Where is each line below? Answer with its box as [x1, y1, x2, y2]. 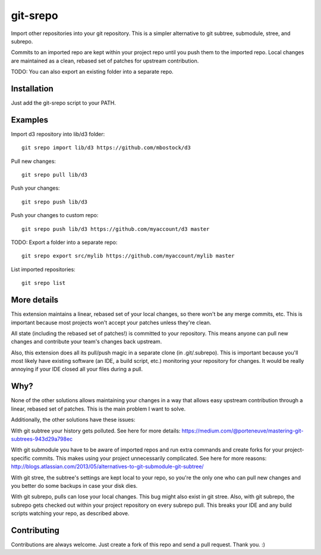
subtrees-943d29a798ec [11, 435, 73, 443]
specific [11, 454, 31, 462]
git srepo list [21, 280, 66, 287]
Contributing [11, 525, 59, 535]
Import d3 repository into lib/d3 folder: [11, 130, 105, 137]
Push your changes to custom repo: [11, 212, 99, 219]
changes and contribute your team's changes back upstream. [11, 338, 162, 345]
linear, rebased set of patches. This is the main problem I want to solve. [11, 405, 186, 412]
